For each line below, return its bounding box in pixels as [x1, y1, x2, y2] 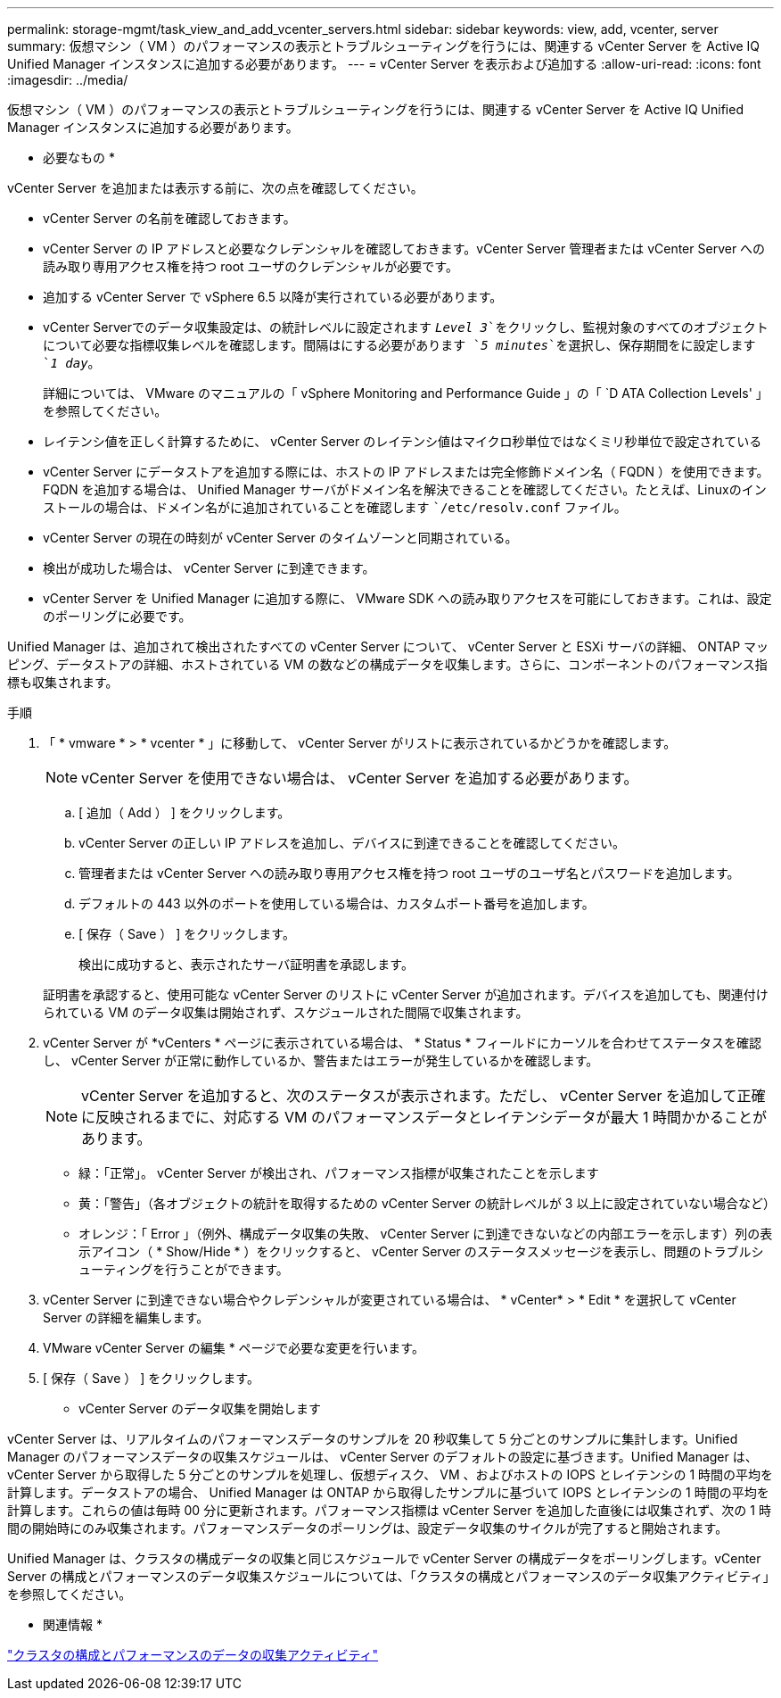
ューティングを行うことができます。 [78, 1262, 289, 1277]
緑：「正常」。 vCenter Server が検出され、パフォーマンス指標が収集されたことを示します [78, 1165, 599, 1180]
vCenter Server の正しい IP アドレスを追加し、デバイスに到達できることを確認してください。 [78, 835, 625, 850]
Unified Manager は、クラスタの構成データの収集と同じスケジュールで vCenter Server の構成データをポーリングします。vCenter [7, 1551, 761, 1566]
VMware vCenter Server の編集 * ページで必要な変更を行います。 [43, 1340, 424, 1355]
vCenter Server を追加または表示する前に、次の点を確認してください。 [7, 180, 423, 195]
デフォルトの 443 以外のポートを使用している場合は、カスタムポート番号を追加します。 [78, 896, 595, 911]
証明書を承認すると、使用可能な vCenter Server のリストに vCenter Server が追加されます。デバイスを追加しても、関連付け [43, 987, 769, 1002]
